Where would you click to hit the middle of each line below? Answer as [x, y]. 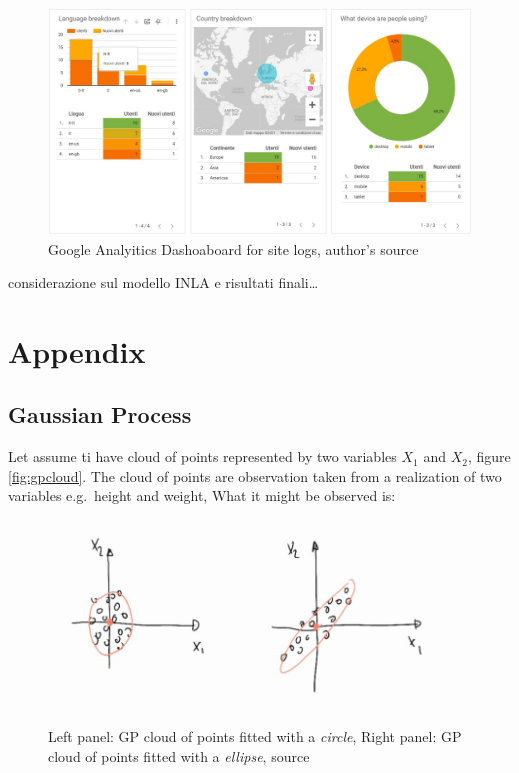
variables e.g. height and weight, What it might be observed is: [202, 495]
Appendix [77, 350]
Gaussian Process [100, 414]
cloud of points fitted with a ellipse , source [179, 755]
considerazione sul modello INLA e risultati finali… [163, 282]
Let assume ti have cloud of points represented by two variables [202, 456]
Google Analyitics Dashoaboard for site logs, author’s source [233, 248]
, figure [489, 456]
